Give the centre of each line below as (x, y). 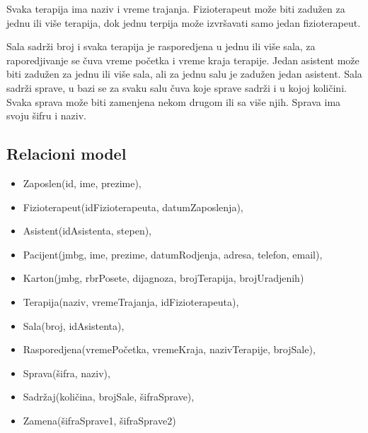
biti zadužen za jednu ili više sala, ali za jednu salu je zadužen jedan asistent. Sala (184, 74)
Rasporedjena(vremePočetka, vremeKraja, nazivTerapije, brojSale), (169, 349)
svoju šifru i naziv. (46, 115)
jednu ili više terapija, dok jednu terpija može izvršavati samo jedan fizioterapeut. (184, 22)
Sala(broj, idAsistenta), (74, 325)
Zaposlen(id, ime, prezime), (82, 183)
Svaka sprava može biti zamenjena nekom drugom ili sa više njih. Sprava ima (174, 101)
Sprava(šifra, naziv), (67, 373)
